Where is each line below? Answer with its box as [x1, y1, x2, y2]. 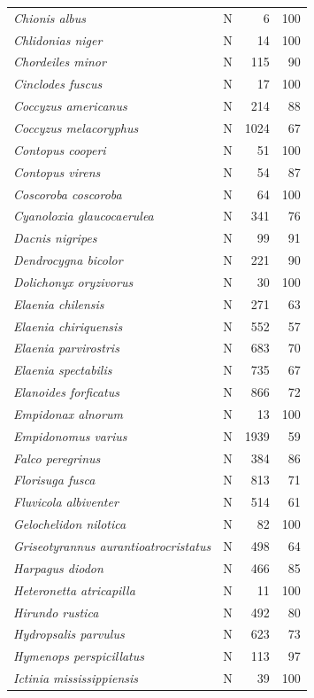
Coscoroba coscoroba [13, 184, 122, 203]
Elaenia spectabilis [13, 361, 112, 379]
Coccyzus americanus [13, 97, 127, 115]
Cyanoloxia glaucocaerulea [13, 206, 154, 225]
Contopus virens [13, 162, 101, 181]
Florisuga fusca [13, 470, 96, 489]
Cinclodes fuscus [13, 74, 103, 93]
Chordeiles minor [13, 52, 106, 71]
